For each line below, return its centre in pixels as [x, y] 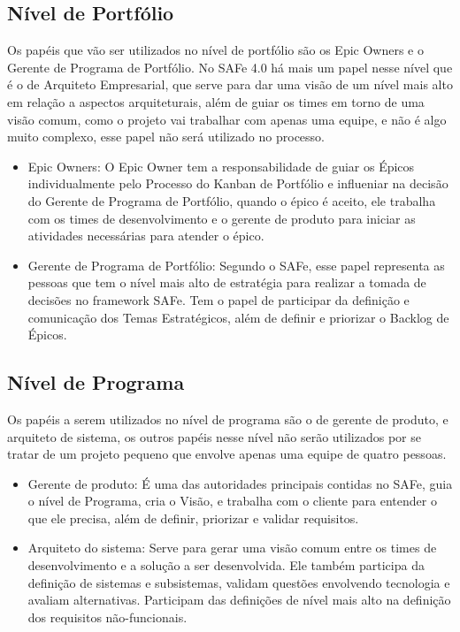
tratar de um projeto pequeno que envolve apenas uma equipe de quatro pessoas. [227, 454]
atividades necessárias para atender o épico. [146, 236]
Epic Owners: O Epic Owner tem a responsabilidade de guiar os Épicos [221, 166]
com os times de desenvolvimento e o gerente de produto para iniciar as [222, 218]
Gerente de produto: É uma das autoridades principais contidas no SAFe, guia [240, 483]
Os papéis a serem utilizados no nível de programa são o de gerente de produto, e [228, 419]
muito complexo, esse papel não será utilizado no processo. [166, 137]
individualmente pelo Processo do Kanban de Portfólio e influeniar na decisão [238, 183]
